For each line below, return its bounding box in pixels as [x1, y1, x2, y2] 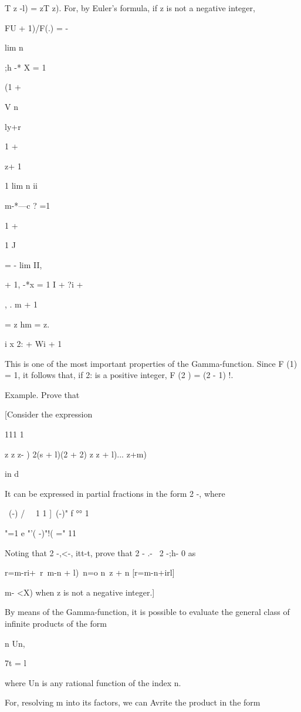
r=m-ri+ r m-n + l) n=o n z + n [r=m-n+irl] [5, 566, 175, 579]
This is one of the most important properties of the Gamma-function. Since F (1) [5, 357, 297, 369]
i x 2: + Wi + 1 [5, 337, 62, 350]
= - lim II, [5, 258, 42, 270]
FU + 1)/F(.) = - [5, 21, 69, 34]
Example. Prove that [5, 388, 80, 400]
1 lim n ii [5, 179, 38, 192]
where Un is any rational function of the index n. [5, 676, 181, 688]
